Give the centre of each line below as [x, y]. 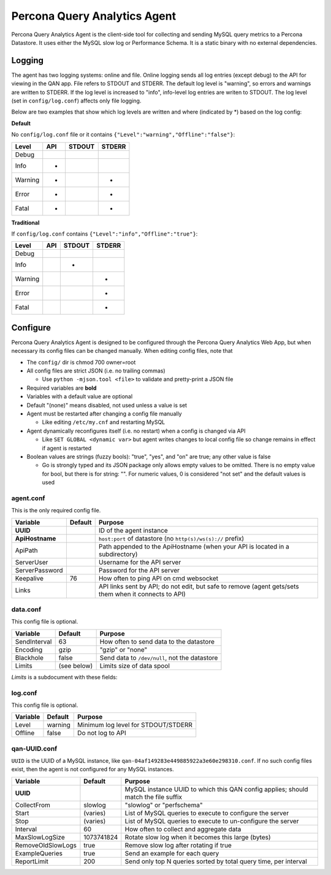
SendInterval [33, 641]
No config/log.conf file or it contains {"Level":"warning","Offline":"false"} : [123, 134]
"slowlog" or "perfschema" [164, 805]
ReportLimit [32, 861]
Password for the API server [139, 570]
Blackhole [29, 658]
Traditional [25, 222]
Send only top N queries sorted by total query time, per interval [216, 861]
